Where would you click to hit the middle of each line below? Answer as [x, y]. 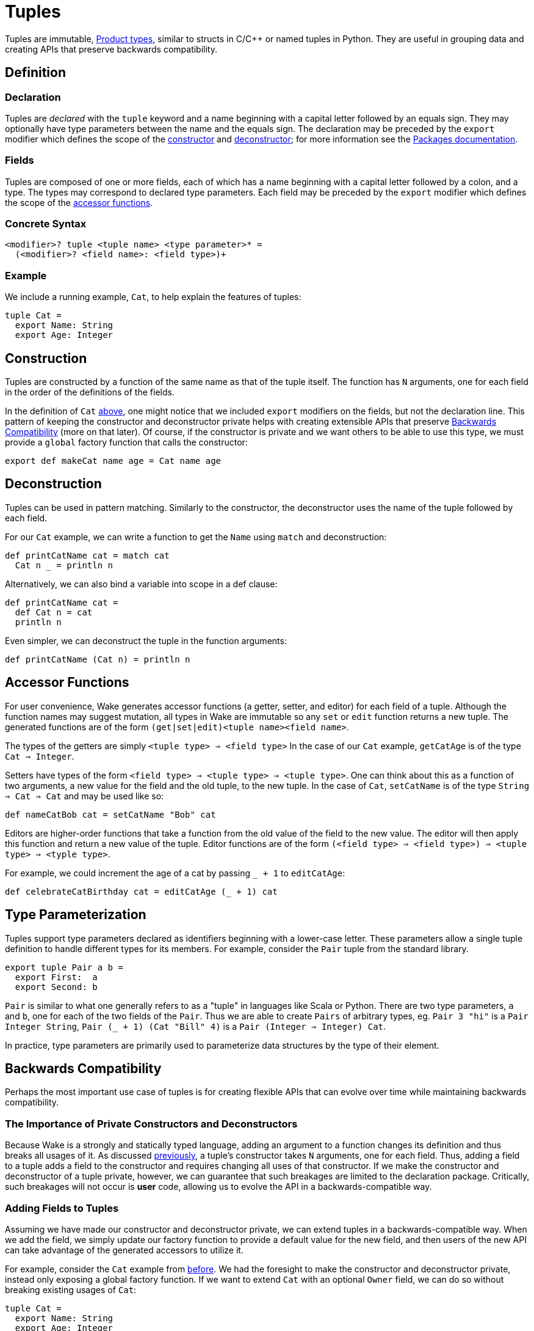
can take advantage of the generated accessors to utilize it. [124, 1250]
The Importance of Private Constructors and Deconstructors [151, 1124]
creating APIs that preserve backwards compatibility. [111, 49]
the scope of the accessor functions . [79, 202]
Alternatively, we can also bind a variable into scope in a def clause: [141, 584]
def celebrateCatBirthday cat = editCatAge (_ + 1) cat [141, 891]
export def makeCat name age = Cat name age [113, 461]
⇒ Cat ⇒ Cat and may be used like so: [85, 796]
